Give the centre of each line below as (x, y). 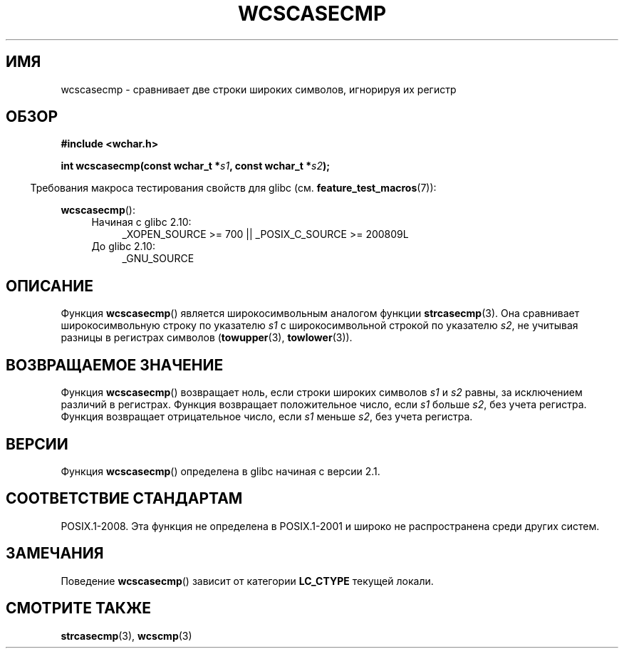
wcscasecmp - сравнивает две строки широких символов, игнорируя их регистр (259, 89)
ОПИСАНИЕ (50, 286)
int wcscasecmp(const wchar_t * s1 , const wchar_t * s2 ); (196, 166)
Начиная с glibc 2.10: (141, 222)
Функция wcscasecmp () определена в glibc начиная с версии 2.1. (220, 471)
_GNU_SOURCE (158, 259)
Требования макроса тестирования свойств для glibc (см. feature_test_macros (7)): (233, 188)
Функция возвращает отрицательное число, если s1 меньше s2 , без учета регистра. (267, 417)
